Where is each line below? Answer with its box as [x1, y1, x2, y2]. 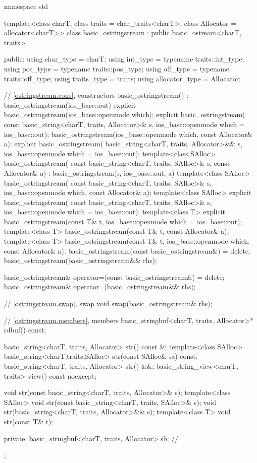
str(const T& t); [4, 416, 53, 426]
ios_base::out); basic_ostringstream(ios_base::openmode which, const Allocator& [4, 129, 253, 139]
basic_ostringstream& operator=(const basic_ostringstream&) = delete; [4, 271, 225, 282]
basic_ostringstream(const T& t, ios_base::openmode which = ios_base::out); [4, 216, 242, 226]
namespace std [4, 1, 48, 11]
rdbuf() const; [4, 325, 46, 335]
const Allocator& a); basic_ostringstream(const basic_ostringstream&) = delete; [4, 245, 251, 256]
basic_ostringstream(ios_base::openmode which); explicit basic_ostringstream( [4, 109, 245, 120]
